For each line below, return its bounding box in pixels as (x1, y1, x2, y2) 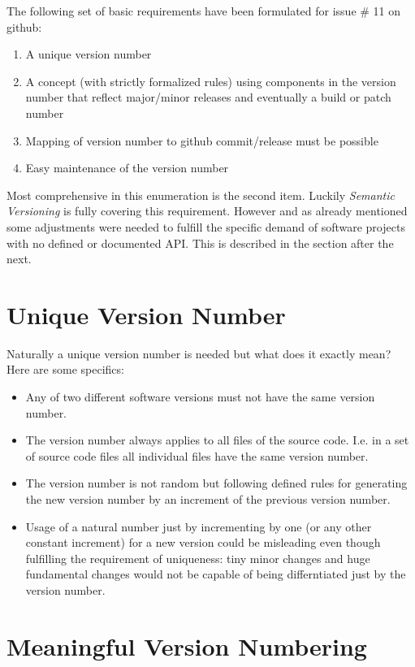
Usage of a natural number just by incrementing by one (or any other (25, 518, 372, 535)
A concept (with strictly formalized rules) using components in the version (25, 72, 396, 89)
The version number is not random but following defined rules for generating (25, 474, 408, 492)
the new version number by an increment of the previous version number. (25, 491, 391, 507)
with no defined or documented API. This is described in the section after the (6, 234, 394, 251)
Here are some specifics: (6, 361, 124, 378)
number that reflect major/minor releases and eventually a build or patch (25, 89, 391, 106)
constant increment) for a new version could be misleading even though (25, 534, 381, 551)
